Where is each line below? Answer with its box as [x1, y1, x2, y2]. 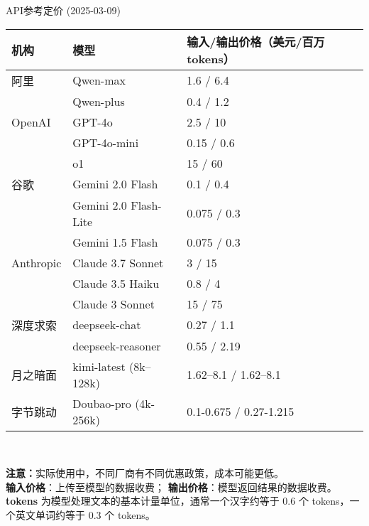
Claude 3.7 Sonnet [72, 254, 164, 271]
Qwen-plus [72, 92, 125, 109]
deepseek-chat [72, 316, 141, 333]
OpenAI [11, 113, 51, 130]
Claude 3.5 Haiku [72, 274, 160, 291]
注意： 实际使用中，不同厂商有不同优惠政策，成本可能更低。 [6, 466, 284, 481]
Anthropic [11, 254, 62, 271]
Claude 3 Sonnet [72, 295, 155, 312]
